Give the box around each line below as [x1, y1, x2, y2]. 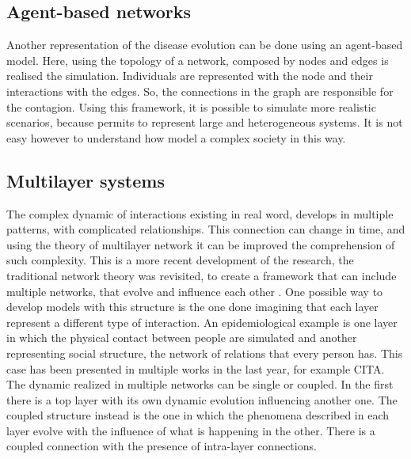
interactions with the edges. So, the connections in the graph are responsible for [6, 82, 394, 99]
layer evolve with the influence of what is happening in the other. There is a [6, 422, 375, 438]
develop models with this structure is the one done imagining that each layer [6, 298, 379, 315]
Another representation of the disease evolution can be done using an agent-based [6, 36, 403, 53]
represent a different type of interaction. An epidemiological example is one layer [6, 313, 398, 330]
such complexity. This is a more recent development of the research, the [6, 252, 354, 268]
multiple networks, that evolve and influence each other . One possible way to [6, 283, 383, 299]
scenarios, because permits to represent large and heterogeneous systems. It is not [6, 114, 403, 131]
